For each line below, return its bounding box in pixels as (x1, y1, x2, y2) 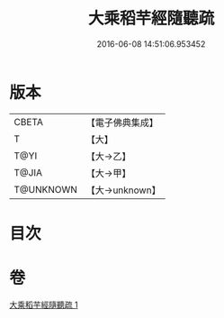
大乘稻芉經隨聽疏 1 (9, 299, 78, 310)
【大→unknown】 (85, 184, 161, 196)
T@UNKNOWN (13, 183, 78, 195)
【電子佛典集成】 (85, 116, 159, 129)
